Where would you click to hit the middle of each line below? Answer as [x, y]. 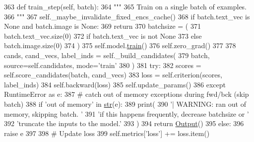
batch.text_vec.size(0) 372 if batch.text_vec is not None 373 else [103, 35]
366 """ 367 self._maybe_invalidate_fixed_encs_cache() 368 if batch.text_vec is [127, 16]
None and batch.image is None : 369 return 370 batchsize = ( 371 [102, 26]
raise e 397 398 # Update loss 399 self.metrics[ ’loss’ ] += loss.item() [107, 133]
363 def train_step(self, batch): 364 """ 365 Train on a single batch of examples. [126, 6]
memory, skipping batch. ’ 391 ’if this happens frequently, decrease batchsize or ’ [127, 113]
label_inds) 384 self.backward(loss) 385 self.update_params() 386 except [115, 84]
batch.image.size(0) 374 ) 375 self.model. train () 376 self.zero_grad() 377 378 [120, 45]
